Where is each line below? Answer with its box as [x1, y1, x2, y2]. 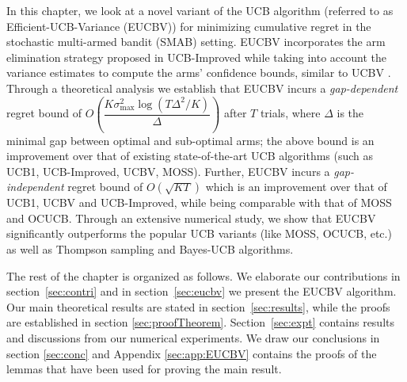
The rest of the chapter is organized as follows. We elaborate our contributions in [6, 267, 401, 284]
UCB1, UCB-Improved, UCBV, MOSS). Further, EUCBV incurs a [6, 162, 330, 179]
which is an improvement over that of [205, 178, 387, 195]
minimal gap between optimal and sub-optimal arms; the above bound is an [6, 132, 375, 148]
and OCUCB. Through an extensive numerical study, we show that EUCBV [6, 209, 376, 226]
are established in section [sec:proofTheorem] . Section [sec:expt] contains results [6, 314, 395, 330]
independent [6, 178, 64, 195]
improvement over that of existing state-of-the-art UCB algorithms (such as [6, 147, 374, 164]
